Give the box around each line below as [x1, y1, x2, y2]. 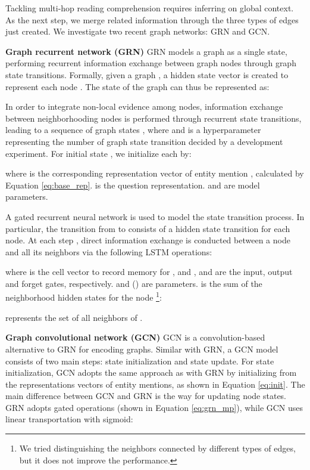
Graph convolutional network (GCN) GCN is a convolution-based [5, 331, 265, 344]
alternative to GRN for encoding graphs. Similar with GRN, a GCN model [5, 342, 278, 355]
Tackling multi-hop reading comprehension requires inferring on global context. [5, 2, 294, 14]
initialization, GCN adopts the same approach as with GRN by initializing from [5, 366, 297, 379]
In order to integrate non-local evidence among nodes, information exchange [5, 100, 283, 113]
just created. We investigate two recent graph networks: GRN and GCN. [5, 25, 270, 38]
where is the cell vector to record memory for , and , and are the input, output [5, 265, 293, 278]
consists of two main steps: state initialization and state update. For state [5, 354, 274, 367]
